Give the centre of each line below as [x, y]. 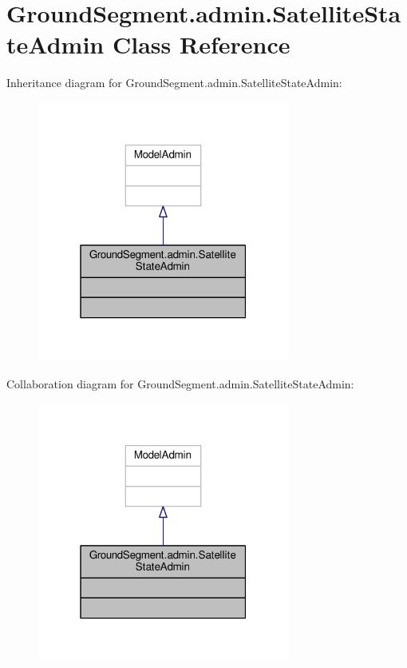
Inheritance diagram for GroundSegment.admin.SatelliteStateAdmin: [174, 83]
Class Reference [201, 44]
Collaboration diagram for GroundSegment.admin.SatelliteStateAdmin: [180, 383]
